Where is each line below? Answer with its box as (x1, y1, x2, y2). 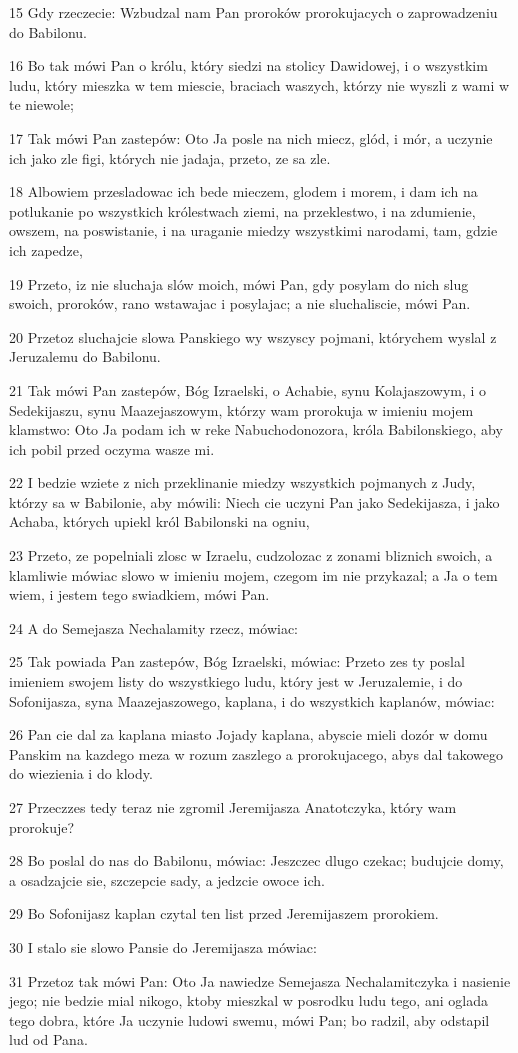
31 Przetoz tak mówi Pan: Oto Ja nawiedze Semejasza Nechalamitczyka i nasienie (9, 970, 511, 991)
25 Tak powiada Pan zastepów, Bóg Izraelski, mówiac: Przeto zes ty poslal (9, 651, 465, 672)
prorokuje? (9, 816, 75, 837)
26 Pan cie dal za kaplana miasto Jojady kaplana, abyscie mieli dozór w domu (9, 724, 488, 745)
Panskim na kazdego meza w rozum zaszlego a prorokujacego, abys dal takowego (9, 743, 503, 764)
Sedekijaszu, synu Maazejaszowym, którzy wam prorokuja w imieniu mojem (9, 399, 474, 420)
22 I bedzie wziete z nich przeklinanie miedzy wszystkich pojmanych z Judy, (9, 472, 476, 493)
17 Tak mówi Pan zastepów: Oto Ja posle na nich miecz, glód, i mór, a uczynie (9, 127, 493, 148)
